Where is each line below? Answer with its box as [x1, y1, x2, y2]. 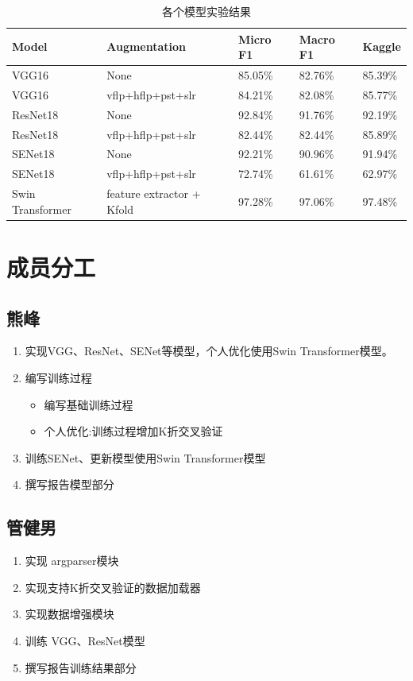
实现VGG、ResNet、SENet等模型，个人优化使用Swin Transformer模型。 [25, 342, 393, 359]
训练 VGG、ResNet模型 [25, 632, 145, 648]
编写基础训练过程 [44, 396, 133, 412]
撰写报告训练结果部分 [25, 659, 137, 675]
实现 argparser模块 [25, 552, 119, 569]
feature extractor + [106, 185, 201, 202]
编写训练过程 [25, 369, 92, 385]
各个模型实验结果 [162, 3, 251, 19]
